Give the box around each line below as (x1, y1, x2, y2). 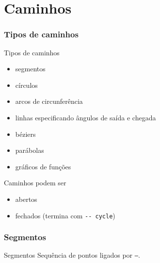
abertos (15, 194, 37, 204)
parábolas (15, 145, 44, 155)
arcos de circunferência (15, 96, 83, 106)
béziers (15, 129, 36, 139)
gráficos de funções (15, 161, 71, 171)
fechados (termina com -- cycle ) (15, 210, 115, 220)
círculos (15, 80, 38, 90)
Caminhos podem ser (4, 178, 66, 188)
